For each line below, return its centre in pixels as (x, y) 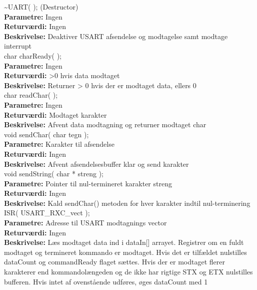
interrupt (18, 46)
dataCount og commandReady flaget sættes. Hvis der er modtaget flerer (114, 262)
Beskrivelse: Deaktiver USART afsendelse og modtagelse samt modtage (116, 36)
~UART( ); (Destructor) (41, 7)
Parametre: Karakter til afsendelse (59, 144)
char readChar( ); (31, 95)
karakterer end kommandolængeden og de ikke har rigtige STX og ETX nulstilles (128, 272)
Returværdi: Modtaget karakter (55, 114)
